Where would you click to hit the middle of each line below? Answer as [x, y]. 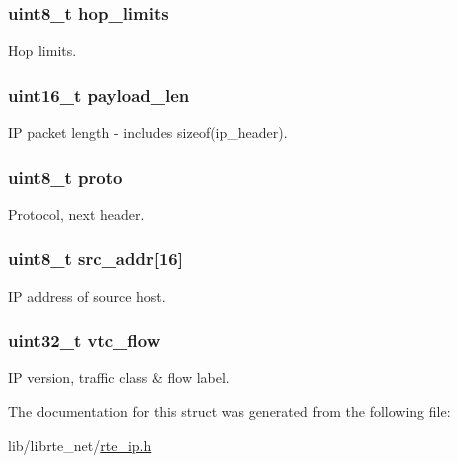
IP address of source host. [87, 295]
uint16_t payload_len [99, 94]
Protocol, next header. [76, 213]
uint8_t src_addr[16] [95, 258]
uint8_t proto [65, 176]
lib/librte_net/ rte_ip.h [80, 444]
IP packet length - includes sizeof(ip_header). [148, 132]
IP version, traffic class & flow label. [119, 377]
